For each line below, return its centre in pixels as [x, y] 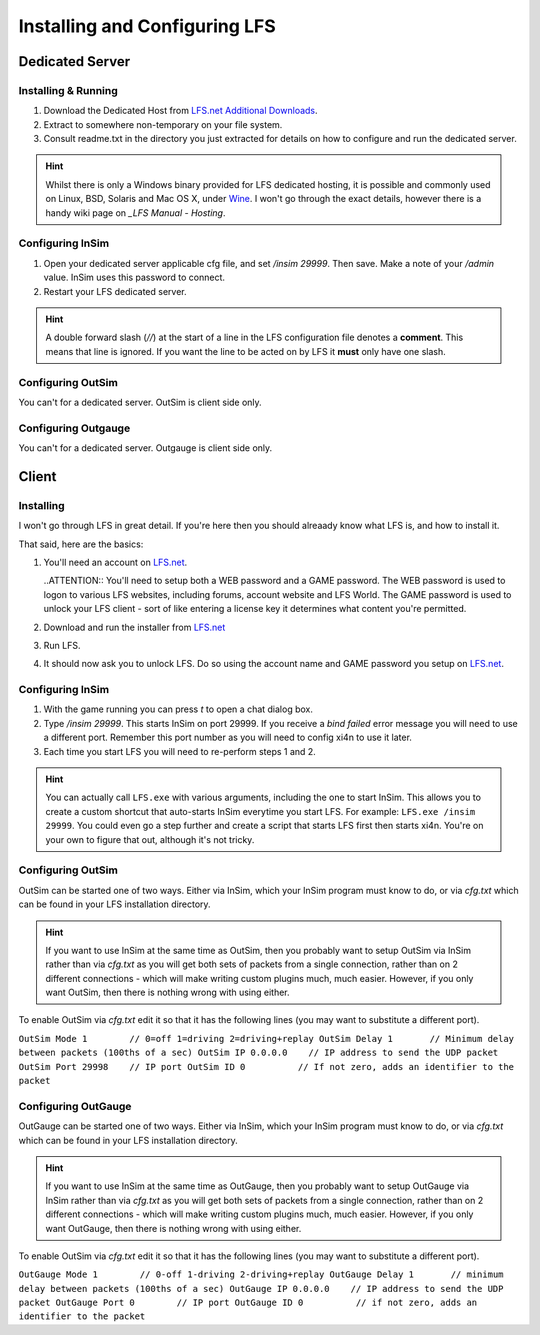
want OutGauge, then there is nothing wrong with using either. [173, 1228]
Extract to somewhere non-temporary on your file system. [163, 124]
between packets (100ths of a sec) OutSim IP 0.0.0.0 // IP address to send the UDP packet [258, 1053]
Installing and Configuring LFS [147, 26]
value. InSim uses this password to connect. [134, 277]
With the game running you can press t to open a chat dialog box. [178, 709]
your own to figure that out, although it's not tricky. [150, 839]
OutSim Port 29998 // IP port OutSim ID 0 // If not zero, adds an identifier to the [266, 1066]
